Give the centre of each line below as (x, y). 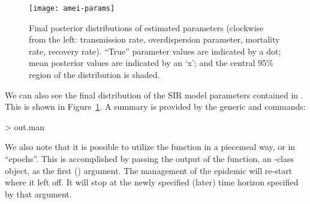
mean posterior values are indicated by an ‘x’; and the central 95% (151, 63)
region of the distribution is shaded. (94, 75)
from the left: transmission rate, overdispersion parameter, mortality (154, 39)
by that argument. (38, 193)
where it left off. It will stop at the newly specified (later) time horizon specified (152, 182)
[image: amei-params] (72, 8)
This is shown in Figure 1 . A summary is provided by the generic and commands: (155, 106)
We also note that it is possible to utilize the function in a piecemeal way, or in (150, 147)
